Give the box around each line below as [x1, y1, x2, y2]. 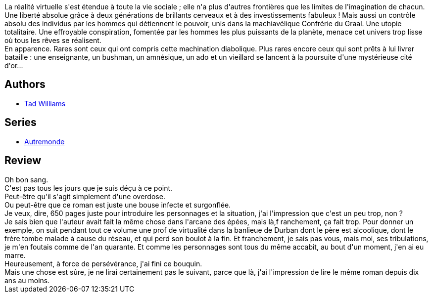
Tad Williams [24, 99, 66, 108]
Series [4, 116, 37, 129]
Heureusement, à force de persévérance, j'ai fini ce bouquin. [4, 259, 202, 268]
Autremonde [24, 137, 65, 146]
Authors [4, 78, 46, 91]
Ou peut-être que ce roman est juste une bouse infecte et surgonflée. [4, 200, 231, 209]
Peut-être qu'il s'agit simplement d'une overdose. [4, 192, 165, 201]
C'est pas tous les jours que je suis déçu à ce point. [4, 183, 173, 192]
